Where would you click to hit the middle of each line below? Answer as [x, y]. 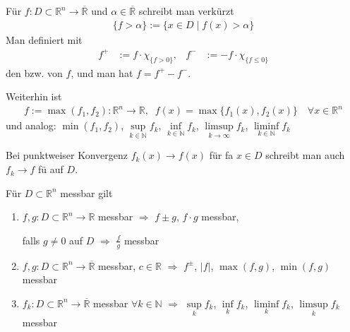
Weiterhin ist [34, 96]
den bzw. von [34, 72]
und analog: [31, 125]
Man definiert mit [44, 39]
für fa [221, 155]
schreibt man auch [305, 155]
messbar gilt [86, 192]
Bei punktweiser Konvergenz [67, 155]
